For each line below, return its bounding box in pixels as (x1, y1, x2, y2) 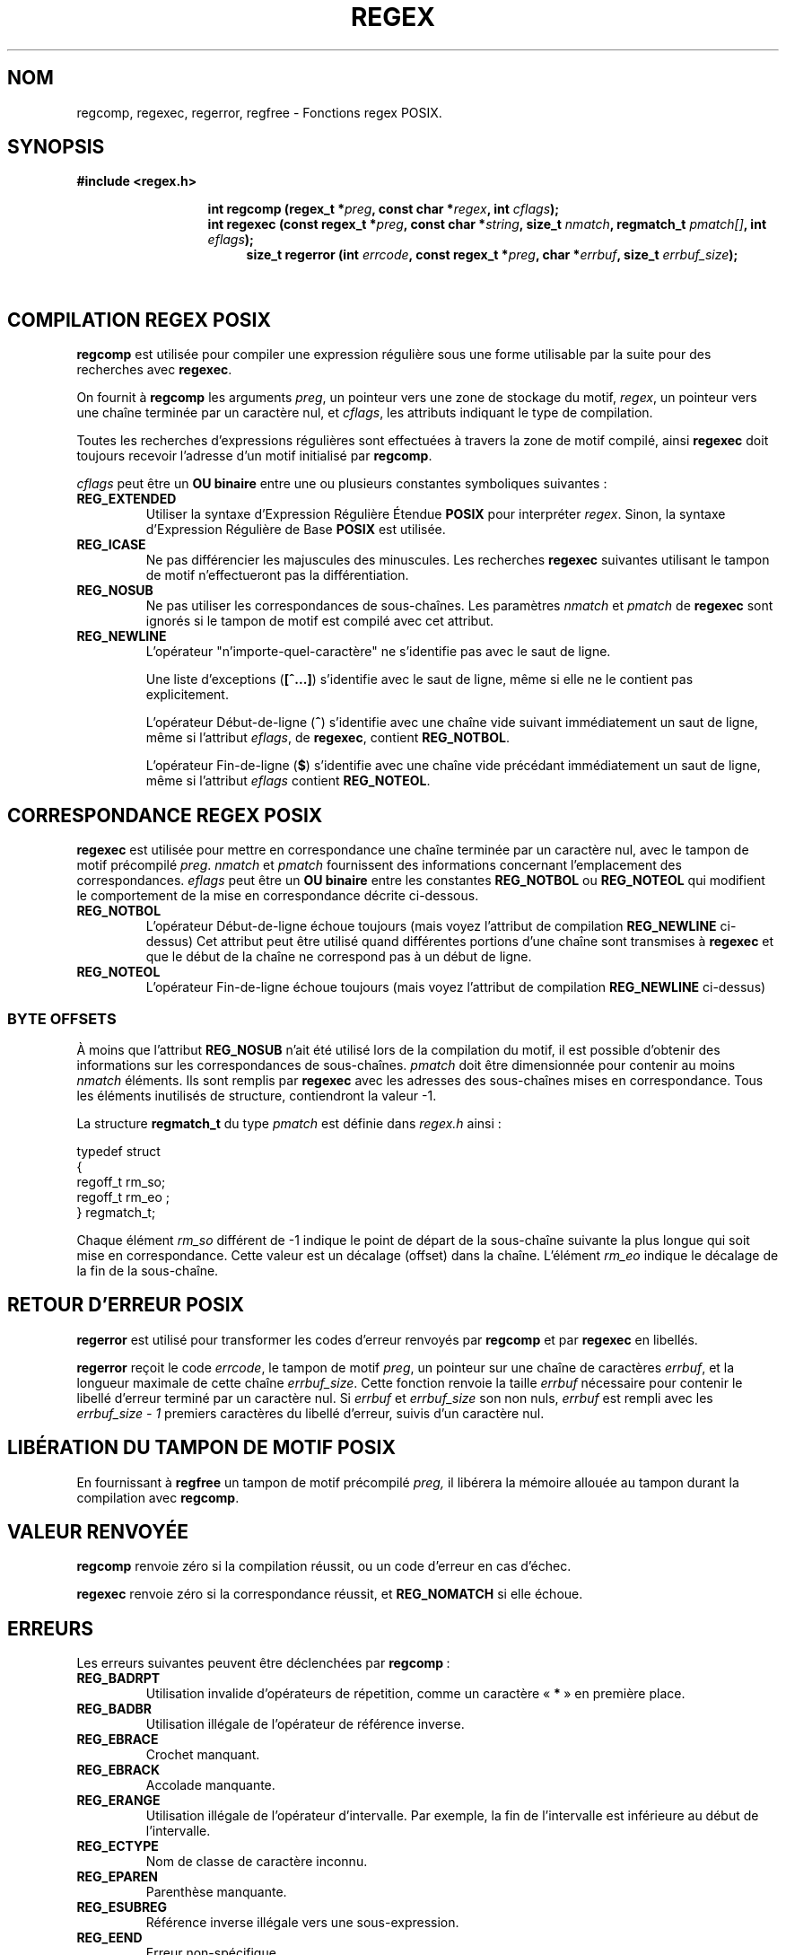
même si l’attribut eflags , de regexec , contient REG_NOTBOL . (145, 730, 510, 746)
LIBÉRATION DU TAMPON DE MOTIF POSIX (7, 1436, 396, 1460)
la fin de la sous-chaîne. (76, 1262, 219, 1278)
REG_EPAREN (76, 1869, 158, 1885)
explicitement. (145, 687, 229, 703)
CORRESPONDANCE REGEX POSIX (7, 803, 323, 827)
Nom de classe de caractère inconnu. (145, 1854, 368, 1870)
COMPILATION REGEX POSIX (7, 308, 272, 331)
